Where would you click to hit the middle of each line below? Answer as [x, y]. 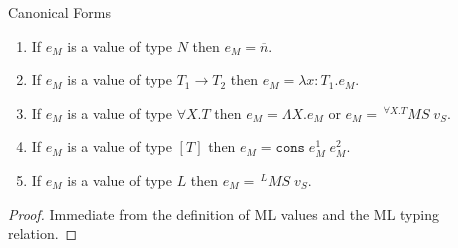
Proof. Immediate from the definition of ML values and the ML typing [223, 213]
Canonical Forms [59, 12]
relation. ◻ [43, 233]
